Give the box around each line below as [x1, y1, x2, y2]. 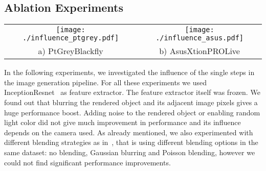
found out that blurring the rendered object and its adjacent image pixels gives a [4, 96, 258, 107]
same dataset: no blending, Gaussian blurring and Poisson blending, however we [4, 146, 255, 157]
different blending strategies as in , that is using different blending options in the [4, 137, 258, 148]
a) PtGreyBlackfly [38, 45, 103, 57]
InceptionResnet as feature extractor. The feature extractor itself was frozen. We [4, 87, 260, 97]
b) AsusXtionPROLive [159, 45, 240, 57]
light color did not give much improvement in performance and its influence [4, 117, 241, 128]
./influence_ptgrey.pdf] [22, 34, 119, 42]
